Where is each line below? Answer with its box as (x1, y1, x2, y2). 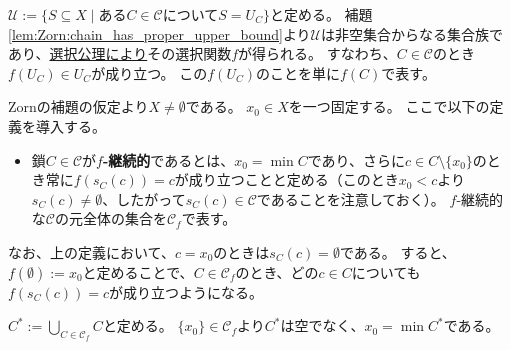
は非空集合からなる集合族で (321, 23, 504, 44)
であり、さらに (307, 149, 405, 170)
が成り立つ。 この (91, 62, 208, 83)
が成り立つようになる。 (108, 281, 263, 302)
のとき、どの (235, 261, 319, 282)
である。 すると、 (339, 241, 456, 262)
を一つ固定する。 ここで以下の (288, 96, 490, 117)
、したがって (102, 188, 186, 209)
